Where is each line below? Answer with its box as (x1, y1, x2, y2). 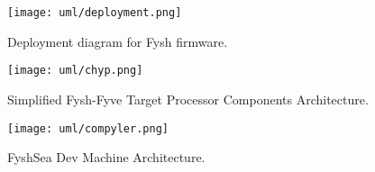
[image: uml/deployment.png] (7, 6, 182, 19)
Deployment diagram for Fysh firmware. (7, 32, 228, 50)
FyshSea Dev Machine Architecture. (7, 148, 206, 167)
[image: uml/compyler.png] (7, 122, 169, 135)
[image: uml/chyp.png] (7, 64, 143, 77)
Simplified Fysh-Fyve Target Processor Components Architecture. (7, 89, 369, 108)
